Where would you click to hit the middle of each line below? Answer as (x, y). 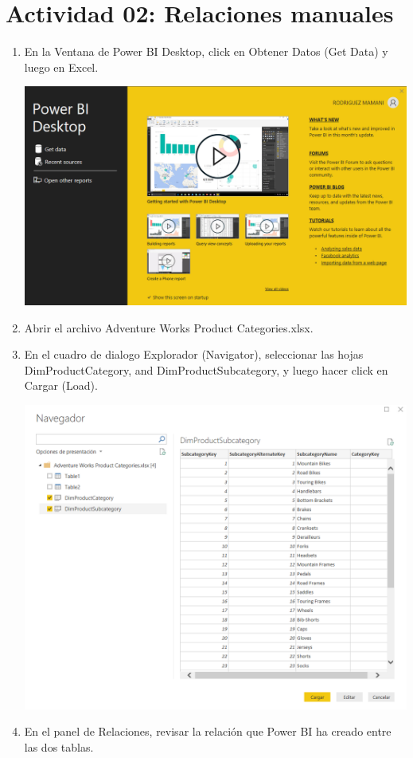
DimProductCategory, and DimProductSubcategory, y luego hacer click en (206, 369)
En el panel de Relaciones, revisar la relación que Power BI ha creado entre (208, 731)
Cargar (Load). (61, 385)
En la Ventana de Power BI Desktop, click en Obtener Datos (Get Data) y (206, 51)
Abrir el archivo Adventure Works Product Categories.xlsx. (169, 327)
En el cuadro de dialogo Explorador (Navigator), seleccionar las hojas (194, 354)
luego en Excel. (61, 67)
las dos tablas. (59, 746)
